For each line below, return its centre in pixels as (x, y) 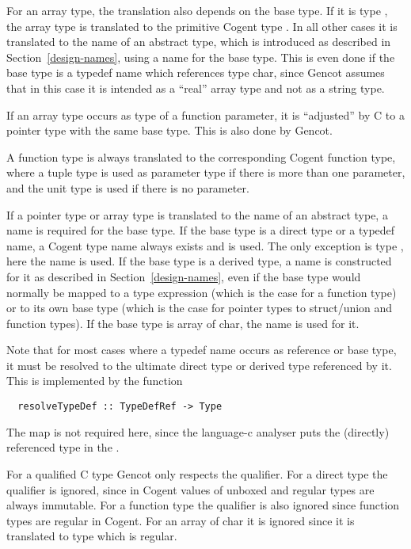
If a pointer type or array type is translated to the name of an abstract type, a (197, 214)
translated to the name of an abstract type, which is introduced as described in (199, 42)
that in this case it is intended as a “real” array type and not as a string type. (196, 88)
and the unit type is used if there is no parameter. (128, 187)
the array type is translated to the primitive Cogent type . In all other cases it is (202, 26)
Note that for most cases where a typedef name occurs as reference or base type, (202, 350)
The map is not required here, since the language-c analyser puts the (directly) (198, 431)
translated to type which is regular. (92, 536)
